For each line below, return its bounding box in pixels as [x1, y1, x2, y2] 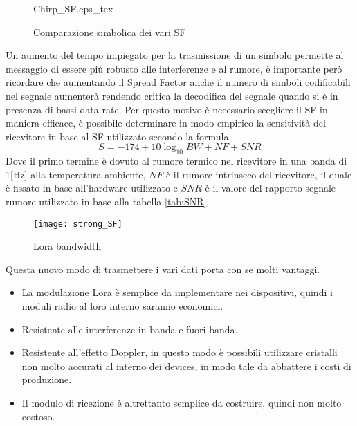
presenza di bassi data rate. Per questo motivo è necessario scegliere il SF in [6, 102, 328, 116]
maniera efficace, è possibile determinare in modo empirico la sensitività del [6, 115, 326, 130]
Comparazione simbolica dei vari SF [33, 24, 186, 39]
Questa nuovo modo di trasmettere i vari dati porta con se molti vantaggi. [6, 261, 320, 276]
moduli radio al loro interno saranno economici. [21, 298, 223, 313]
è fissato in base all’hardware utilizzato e [6, 180, 178, 195]
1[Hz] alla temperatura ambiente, [6, 167, 146, 181]
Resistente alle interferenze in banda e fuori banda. [21, 322, 238, 336]
